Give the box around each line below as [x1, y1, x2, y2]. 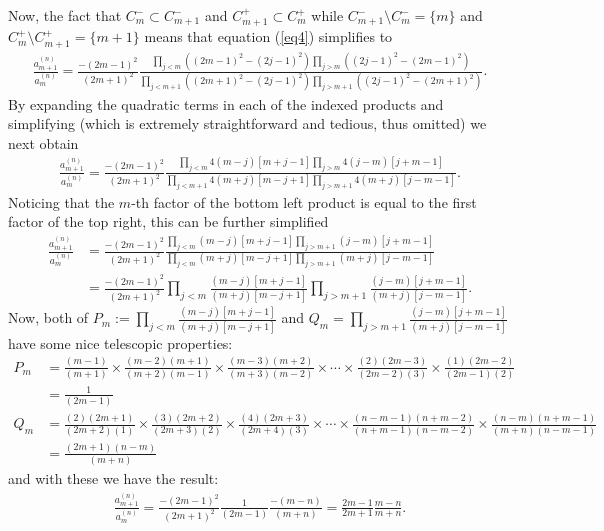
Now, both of [8, 307, 89, 328]
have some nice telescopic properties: [8, 332, 233, 353]
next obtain [8, 132, 79, 153]
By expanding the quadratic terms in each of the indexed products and [8, 93, 444, 114]
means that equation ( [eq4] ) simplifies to [144, 26, 393, 47]
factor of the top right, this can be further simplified [8, 211, 329, 232]
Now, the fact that [8, 5, 122, 25]
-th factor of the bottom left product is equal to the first [131, 191, 477, 212]
